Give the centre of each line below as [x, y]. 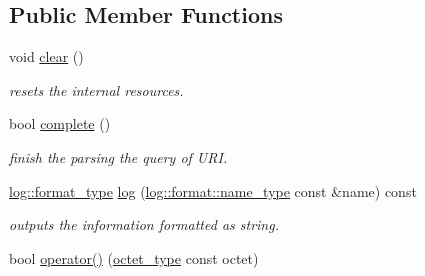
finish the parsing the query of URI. [118, 156]
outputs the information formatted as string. [144, 224]
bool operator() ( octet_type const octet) [134, 257]
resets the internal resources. [96, 89]
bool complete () [60, 123]
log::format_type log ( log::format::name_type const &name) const [213, 190]
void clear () [46, 56]
